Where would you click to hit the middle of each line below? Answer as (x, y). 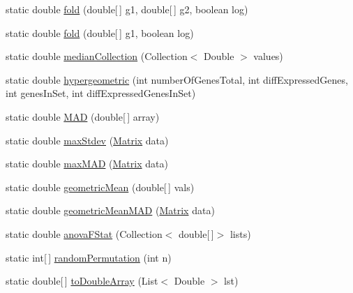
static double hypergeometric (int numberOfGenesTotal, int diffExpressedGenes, (177, 79)
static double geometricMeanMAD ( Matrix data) (110, 210)
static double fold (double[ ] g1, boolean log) (100, 32)
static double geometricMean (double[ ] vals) (100, 187)
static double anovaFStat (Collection (84, 233)
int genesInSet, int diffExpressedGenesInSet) (101, 93)
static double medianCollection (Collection (97, 56)
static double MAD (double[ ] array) (83, 116)
